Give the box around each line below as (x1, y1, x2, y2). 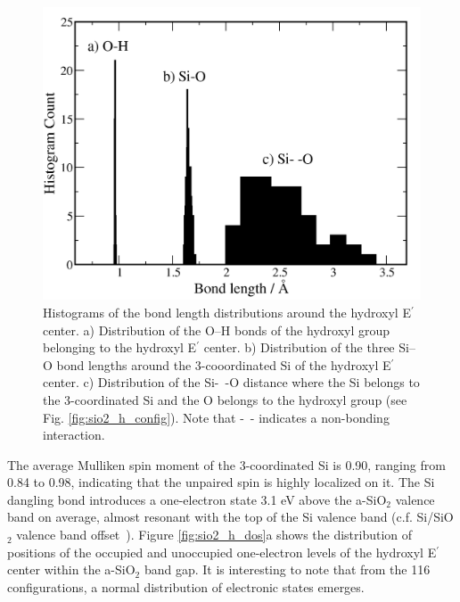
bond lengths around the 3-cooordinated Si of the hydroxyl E (56, 355, 391, 374)
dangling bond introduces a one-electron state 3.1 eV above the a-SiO (7, 490, 387, 508)
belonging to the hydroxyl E (43, 338, 197, 357)
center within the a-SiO (7, 560, 136, 579)
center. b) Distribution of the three (203, 338, 395, 357)
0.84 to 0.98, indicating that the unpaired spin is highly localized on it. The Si (7, 473, 435, 491)
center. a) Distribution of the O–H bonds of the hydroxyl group (43, 320, 390, 339)
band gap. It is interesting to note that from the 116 (144, 560, 431, 579)
